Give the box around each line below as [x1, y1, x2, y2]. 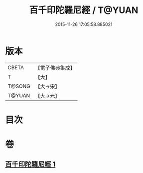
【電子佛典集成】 [35, 64, 76, 71]
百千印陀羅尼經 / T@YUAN [29, 4, 139, 16]
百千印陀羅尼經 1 [5, 160, 56, 169]
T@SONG [7, 83, 31, 90]
